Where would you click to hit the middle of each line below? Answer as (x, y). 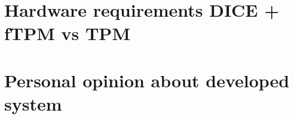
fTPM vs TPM (67, 33)
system (33, 103)
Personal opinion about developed (147, 80)
